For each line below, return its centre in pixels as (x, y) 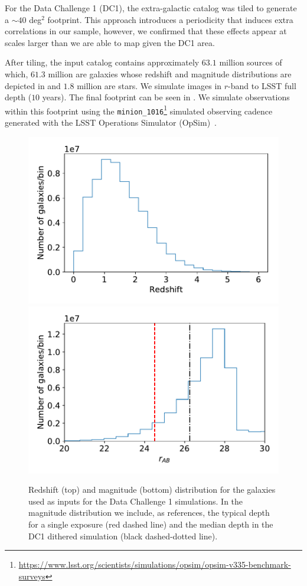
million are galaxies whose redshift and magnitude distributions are (170, 73)
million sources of (251, 62)
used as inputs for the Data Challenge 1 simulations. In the (136, 501)
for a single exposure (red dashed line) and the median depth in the (151, 524)
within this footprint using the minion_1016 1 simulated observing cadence (139, 110)
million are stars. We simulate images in (149, 85)
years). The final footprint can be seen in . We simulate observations (166, 97)
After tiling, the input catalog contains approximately (102, 62)
